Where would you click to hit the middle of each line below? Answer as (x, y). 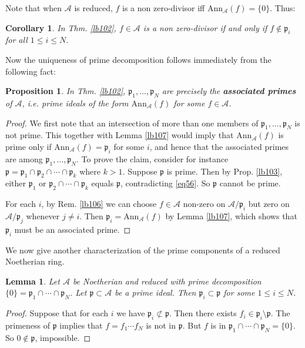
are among (24, 158)
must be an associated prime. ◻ (73, 229)
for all (16, 40)
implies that (81, 325)
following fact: (31, 71)
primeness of (28, 325)
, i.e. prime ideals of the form (75, 103)
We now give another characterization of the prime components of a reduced (143, 250)
